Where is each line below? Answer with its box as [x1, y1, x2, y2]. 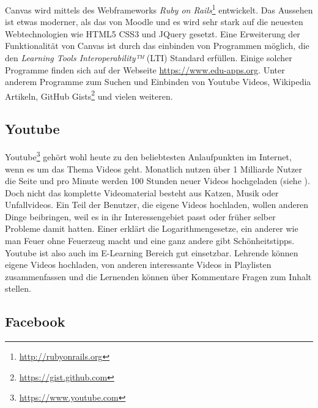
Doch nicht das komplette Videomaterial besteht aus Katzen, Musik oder [5, 186, 279, 199]
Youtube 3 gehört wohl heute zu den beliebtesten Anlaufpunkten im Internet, [5, 149, 292, 163]
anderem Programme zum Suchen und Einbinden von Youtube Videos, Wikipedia [5, 75, 311, 88]
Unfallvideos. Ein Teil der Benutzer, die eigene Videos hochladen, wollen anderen [5, 198, 309, 211]
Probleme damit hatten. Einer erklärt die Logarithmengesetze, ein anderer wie [5, 222, 298, 235]
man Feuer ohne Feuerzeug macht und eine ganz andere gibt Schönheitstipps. [5, 234, 295, 247]
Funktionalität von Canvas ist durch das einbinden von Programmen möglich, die [5, 39, 309, 52]
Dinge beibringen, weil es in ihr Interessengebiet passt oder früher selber [5, 210, 276, 223]
